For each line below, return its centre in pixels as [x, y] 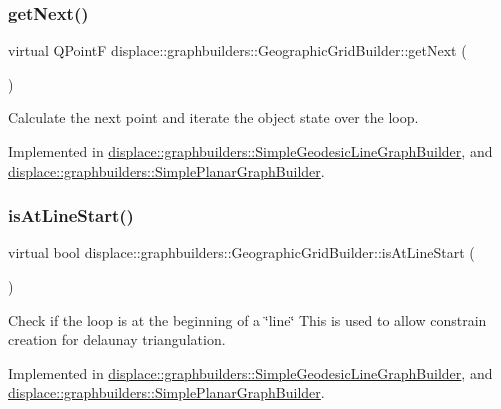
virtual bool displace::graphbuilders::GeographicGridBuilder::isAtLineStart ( [241, 252]
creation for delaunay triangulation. [117, 339]
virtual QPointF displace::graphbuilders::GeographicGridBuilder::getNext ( [237, 50]
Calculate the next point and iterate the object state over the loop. [213, 117]
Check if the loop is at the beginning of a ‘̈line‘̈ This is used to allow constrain [247, 319]
